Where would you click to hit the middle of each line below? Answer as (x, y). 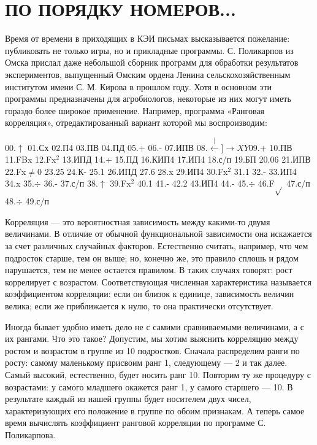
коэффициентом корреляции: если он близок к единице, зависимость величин (150, 294)
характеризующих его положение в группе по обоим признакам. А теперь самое (155, 410)
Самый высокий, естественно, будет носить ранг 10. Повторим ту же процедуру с (158, 374)
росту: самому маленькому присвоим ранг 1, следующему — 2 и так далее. (146, 362)
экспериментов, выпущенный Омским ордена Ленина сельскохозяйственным (148, 74)
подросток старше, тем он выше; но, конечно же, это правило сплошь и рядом (152, 257)
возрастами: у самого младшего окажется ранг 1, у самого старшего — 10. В (149, 386)
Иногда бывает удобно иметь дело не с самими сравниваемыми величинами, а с (155, 326)
